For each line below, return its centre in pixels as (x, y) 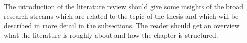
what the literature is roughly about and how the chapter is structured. (111, 35)
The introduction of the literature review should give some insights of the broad (123, 6)
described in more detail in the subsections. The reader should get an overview (122, 25)
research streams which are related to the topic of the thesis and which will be (121, 16)
